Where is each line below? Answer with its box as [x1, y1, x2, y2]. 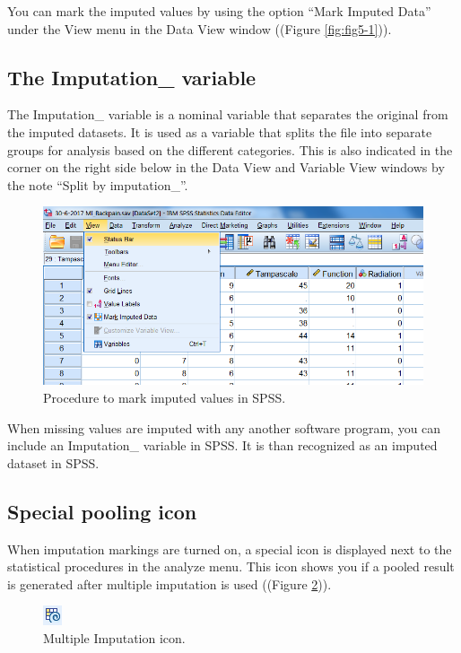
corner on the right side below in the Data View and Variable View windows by [7, 158, 445, 177]
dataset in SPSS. [7, 453, 100, 472]
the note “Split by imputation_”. [7, 175, 188, 194]
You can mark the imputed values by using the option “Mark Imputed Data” [7, 2, 431, 20]
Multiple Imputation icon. [43, 628, 186, 647]
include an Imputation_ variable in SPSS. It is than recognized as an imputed [7, 436, 438, 455]
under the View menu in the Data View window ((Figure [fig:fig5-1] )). [7, 19, 392, 38]
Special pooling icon [7, 497, 197, 525]
